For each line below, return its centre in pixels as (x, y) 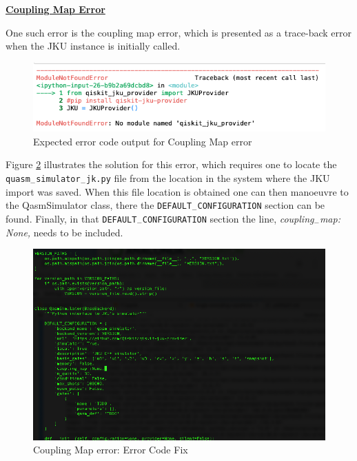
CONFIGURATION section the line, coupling (228, 218)
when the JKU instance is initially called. (93, 46)
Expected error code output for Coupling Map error (143, 141)
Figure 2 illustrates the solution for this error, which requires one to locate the (171, 164)
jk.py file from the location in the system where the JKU (208, 178)
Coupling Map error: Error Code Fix (111, 450)
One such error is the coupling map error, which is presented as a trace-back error (179, 32)
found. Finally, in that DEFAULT (71, 218)
